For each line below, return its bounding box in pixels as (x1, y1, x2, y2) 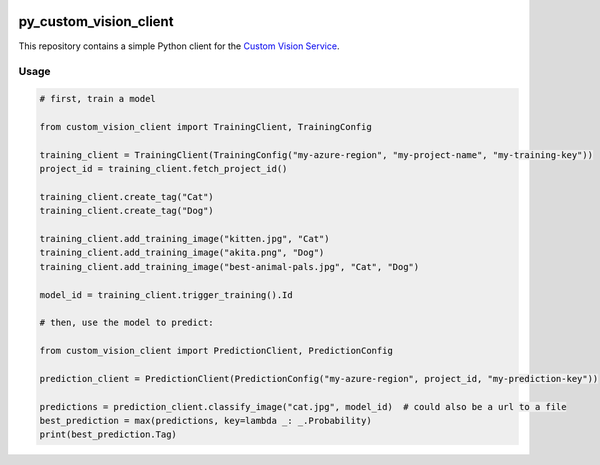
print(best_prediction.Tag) (39, 429, 177, 440)
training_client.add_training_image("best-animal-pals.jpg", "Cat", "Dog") (39, 261, 420, 272)
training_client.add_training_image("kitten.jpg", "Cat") (39, 233, 330, 244)
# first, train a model (39, 93, 157, 105)
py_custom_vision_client (18, 13, 174, 30)
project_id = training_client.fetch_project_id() (39, 163, 288, 175)
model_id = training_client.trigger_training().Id (39, 289, 294, 300)
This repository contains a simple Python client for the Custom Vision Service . (18, 40, 340, 52)
